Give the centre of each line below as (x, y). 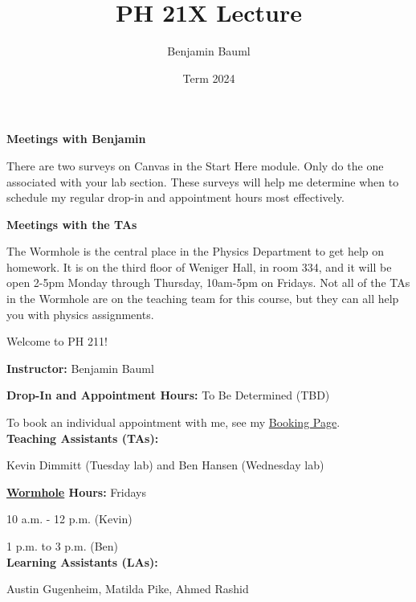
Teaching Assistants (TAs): (83, 438)
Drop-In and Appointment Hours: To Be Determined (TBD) (168, 395)
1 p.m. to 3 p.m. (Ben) (63, 546)
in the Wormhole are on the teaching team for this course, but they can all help (203, 299)
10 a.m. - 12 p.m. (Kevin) (69, 519)
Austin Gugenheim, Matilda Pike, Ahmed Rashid (128, 589)
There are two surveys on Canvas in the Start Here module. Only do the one (195, 165)
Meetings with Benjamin (76, 139)
